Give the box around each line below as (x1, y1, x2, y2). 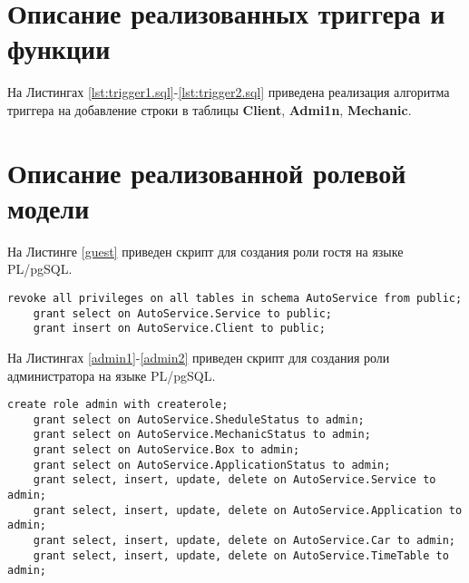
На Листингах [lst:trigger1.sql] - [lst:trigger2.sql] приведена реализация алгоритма (7, 83, 450, 102)
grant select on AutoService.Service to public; (33, 306, 332, 320)
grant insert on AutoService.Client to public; (33, 322, 326, 335)
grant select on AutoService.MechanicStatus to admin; (33, 428, 371, 442)
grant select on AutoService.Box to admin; (33, 443, 300, 457)
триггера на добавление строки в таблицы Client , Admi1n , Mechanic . (7, 100, 412, 119)
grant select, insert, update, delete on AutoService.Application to (33, 503, 463, 517)
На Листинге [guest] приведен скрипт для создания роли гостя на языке (7, 241, 404, 260)
